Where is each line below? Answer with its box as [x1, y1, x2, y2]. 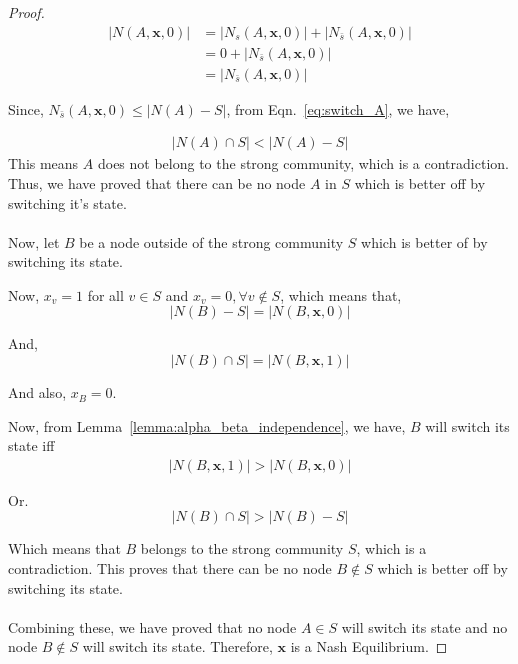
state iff [8, 435, 55, 456]
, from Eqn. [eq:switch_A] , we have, [226, 98, 450, 119]
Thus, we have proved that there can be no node [8, 172, 306, 193]
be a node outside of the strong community [79, 231, 344, 252]
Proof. [8, 2, 45, 22]
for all [87, 284, 124, 305]
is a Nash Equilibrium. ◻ [290, 636, 448, 657]
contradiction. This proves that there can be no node [8, 558, 332, 579]
